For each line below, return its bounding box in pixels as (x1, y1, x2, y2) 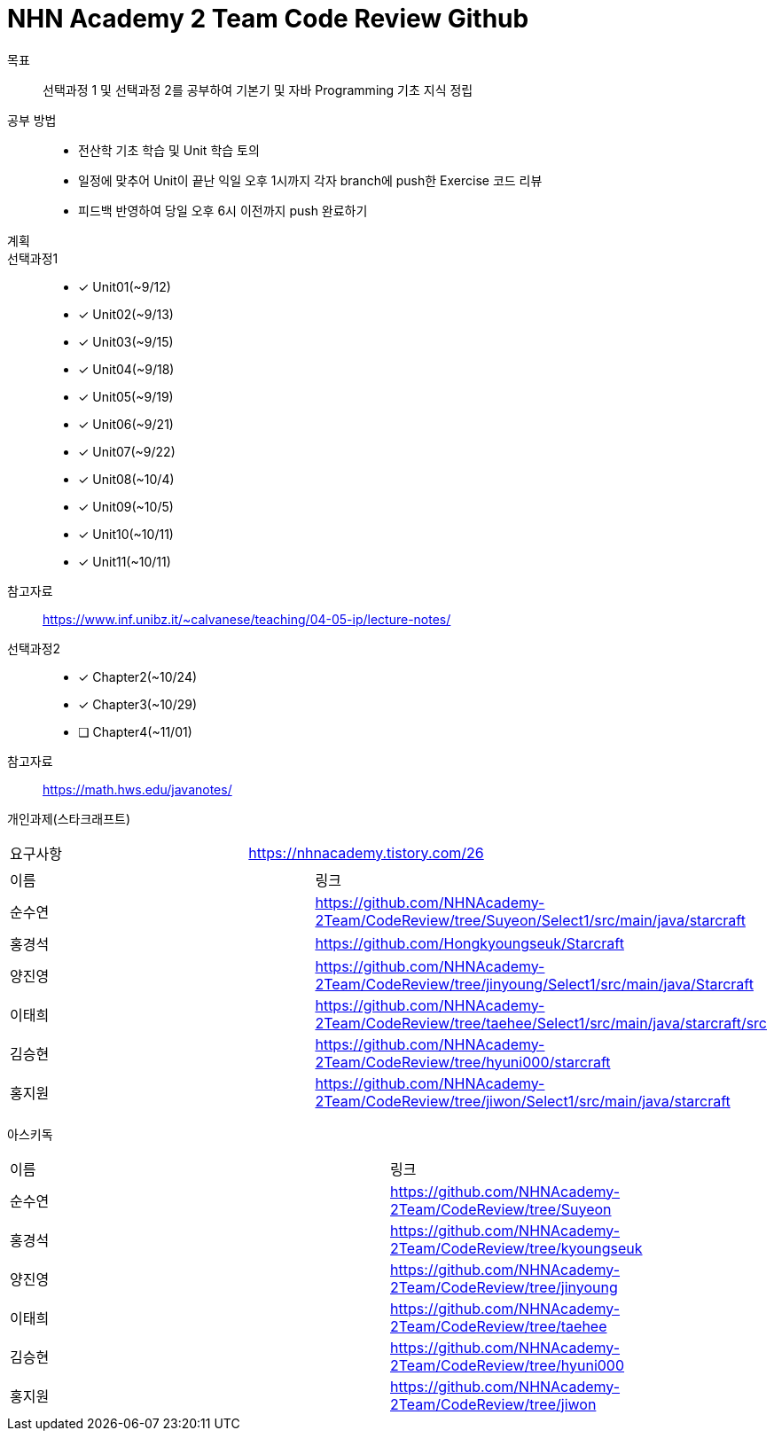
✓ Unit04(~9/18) (78, 361, 175, 377)
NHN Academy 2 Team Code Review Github (7, 4, 529, 34)
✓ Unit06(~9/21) (78, 416, 174, 432)
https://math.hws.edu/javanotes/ (43, 781, 232, 797)
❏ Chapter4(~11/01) (78, 723, 192, 739)
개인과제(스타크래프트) (7, 810, 131, 826)
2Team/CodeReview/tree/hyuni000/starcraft (315, 1052, 611, 1071)
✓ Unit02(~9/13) (78, 306, 174, 322)
